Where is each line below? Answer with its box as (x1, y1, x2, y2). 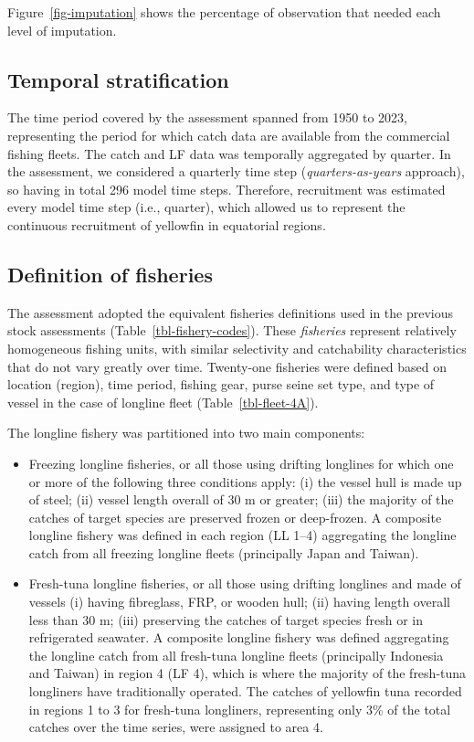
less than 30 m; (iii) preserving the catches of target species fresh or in (28, 609, 423, 629)
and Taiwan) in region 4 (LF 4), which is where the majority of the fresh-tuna (28, 663, 467, 683)
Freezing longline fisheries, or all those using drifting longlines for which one (28, 453, 454, 472)
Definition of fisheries (7, 260, 213, 288)
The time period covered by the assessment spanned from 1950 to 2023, (7, 108, 407, 127)
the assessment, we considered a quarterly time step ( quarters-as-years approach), (7, 162, 465, 181)
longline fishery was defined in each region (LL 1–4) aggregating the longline (28, 525, 457, 545)
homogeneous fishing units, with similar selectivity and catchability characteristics (7, 338, 467, 357)
